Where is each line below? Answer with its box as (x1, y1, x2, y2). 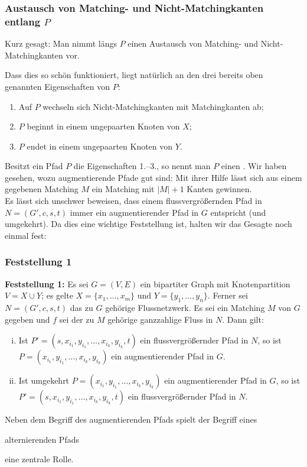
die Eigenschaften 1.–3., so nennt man (73, 160, 211, 172)
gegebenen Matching (5, 183, 79, 195)
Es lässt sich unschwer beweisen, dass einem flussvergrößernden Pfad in (5, 194, 262, 207)
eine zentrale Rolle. (5, 453, 74, 465)
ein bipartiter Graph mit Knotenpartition (140, 277, 290, 290)
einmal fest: (5, 229, 47, 241)
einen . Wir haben (221, 160, 287, 172)
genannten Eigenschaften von (5, 80, 110, 92)
